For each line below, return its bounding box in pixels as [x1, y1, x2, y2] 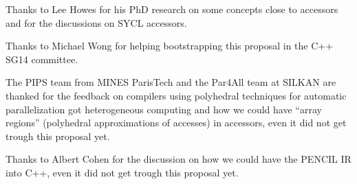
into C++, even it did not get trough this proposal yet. [6, 165, 239, 179]
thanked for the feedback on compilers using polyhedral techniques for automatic [6, 88, 347, 102]
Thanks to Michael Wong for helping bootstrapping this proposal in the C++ [6, 38, 334, 53]
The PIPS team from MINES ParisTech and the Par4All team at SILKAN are [6, 75, 336, 89]
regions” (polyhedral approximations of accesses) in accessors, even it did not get [6, 115, 347, 130]
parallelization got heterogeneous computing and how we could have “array [6, 102, 322, 116]
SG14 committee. [6, 51, 78, 66]
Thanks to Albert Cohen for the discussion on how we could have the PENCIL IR [6, 152, 351, 166]
